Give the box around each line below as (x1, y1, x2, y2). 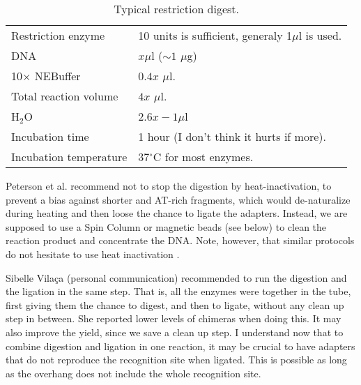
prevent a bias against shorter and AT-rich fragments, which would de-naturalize (6, 192, 351, 206)
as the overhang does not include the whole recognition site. (6, 365, 261, 380)
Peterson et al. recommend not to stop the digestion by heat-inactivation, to (6, 179, 332, 192)
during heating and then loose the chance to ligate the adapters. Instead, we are (6, 206, 348, 220)
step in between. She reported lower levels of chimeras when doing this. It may (6, 311, 341, 326)
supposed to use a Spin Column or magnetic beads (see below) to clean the (6, 219, 327, 234)
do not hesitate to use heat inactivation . (6, 246, 180, 261)
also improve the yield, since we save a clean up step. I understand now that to (6, 324, 344, 339)
